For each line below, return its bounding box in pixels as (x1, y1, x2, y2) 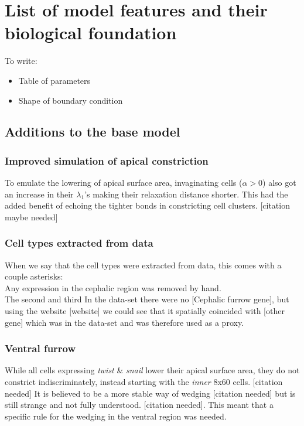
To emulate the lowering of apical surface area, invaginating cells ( (5, 176, 242, 189)
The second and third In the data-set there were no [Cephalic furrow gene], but (5, 293, 289, 305)
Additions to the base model (5, 122, 180, 141)
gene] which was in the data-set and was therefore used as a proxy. (5, 316, 244, 328)
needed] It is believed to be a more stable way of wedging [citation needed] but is (5, 387, 296, 399)
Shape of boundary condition (18, 94, 123, 106)
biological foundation (5, 21, 177, 45)
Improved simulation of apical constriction (5, 153, 209, 168)
